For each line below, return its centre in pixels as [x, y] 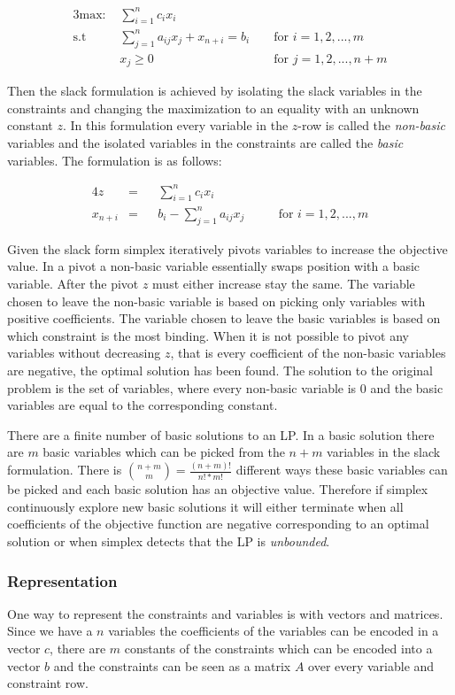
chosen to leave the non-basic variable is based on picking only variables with [216, 301]
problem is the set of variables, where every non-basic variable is [182, 387]
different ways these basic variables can [342, 470]
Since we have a [50, 631]
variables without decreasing [84, 353]
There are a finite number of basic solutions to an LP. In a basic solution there [221, 434]
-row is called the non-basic [371, 125]
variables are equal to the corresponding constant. [143, 405]
